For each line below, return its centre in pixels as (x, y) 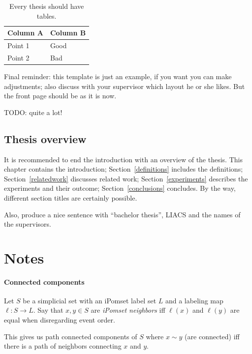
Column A (25, 33)
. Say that (48, 310)
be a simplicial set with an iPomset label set (90, 300)
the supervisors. (28, 224)
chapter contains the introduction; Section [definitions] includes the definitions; (124, 169)
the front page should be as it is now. (60, 96)
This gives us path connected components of (71, 336)
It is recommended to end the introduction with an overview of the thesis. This (123, 159)
